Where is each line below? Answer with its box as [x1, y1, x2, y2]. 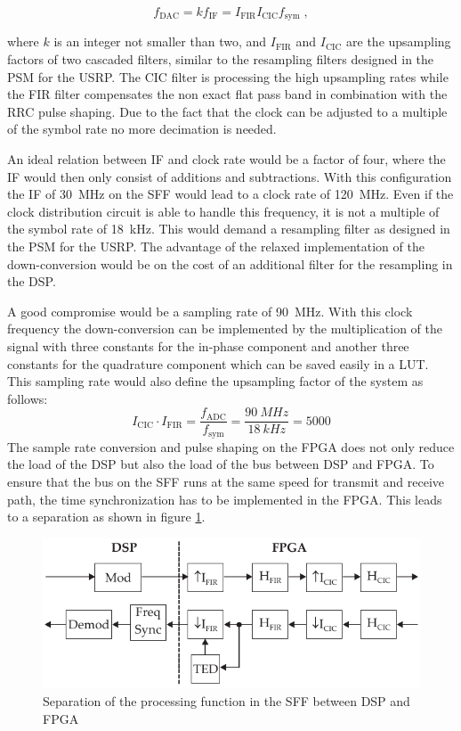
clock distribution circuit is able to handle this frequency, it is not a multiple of [7, 201, 440, 220]
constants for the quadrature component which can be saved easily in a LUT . [7, 354, 429, 373]
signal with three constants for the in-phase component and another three [7, 336, 409, 355]
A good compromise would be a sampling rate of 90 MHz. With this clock [7, 301, 413, 320]
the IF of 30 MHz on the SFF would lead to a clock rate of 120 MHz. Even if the [7, 185, 454, 203]
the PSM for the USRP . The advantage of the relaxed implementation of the [7, 236, 425, 255]
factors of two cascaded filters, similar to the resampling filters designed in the [7, 50, 434, 69]
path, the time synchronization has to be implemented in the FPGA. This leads [7, 489, 442, 508]
